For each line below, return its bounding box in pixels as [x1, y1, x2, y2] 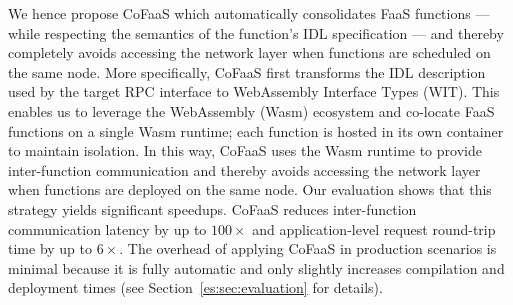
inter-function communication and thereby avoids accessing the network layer [8, 159, 481, 180]
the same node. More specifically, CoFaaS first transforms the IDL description [8, 61, 486, 82]
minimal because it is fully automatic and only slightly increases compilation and [8, 257, 505, 278]
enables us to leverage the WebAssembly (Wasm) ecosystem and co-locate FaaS [8, 100, 495, 121]
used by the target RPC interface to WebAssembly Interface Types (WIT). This [8, 81, 500, 102]
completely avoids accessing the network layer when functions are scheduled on [8, 42, 491, 63]
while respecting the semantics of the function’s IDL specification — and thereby [8, 22, 504, 43]
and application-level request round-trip [252, 218, 496, 239]
